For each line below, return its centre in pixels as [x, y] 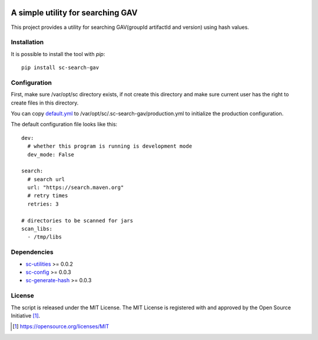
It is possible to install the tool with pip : [58, 54]
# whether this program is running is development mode [110, 146]
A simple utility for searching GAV [74, 13]
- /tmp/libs [44, 237]
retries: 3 [43, 204]
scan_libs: [37, 229]
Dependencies [32, 252]
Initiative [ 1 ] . [26, 315]
